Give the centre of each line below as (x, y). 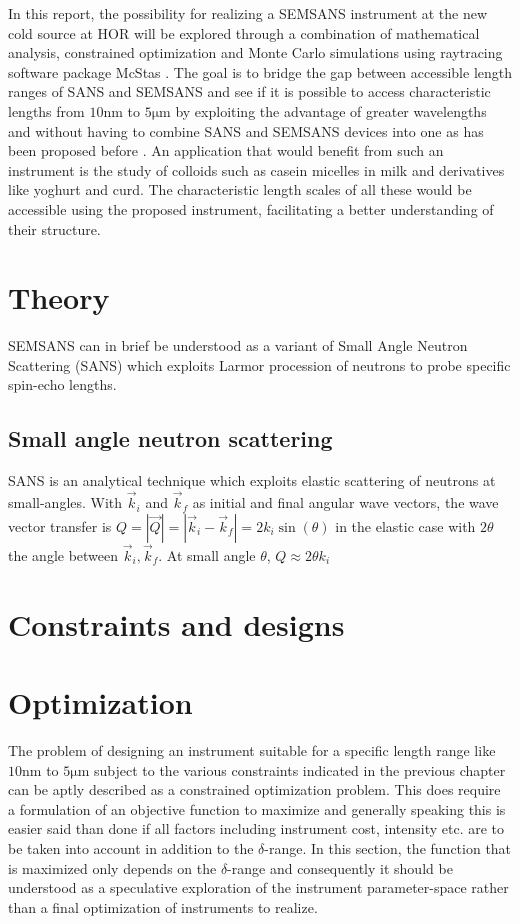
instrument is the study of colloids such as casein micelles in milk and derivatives (256, 169)
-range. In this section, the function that (388, 847)
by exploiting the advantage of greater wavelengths (331, 110)
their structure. (54, 228)
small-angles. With (65, 502)
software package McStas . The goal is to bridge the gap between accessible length (260, 71)
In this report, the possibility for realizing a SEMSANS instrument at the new (248, 13)
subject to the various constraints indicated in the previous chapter (300, 769)
